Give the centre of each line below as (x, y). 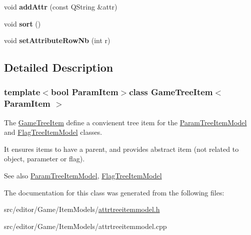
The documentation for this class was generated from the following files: (114, 192)
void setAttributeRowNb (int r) (57, 40)
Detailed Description (59, 67)
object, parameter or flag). (44, 159)
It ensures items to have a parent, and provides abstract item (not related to (121, 149)
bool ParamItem (84, 92)
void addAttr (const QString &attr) (61, 7)
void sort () (22, 23)
